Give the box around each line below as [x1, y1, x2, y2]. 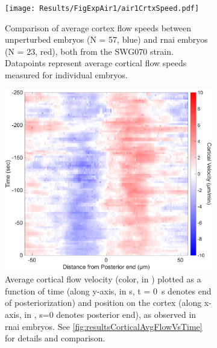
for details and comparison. [5, 332, 105, 344]
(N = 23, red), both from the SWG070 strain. [5, 45, 174, 57]
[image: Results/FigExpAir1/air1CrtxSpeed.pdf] [5, 4, 200, 13]
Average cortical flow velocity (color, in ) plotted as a [5, 273, 201, 285]
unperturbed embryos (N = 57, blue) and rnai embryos [5, 33, 208, 46]
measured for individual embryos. [5, 69, 128, 81]
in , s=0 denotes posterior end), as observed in [24, 308, 197, 320]
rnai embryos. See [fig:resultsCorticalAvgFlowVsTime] [5, 320, 203, 332]
